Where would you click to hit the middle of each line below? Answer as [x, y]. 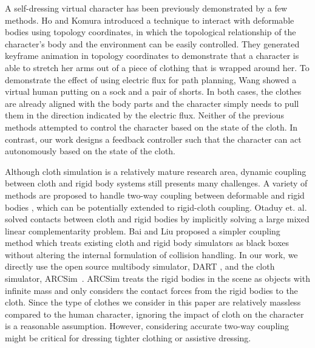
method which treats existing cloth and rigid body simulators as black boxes [147, 243]
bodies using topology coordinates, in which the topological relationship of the [151, 32]
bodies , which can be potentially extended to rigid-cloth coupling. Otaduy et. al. [156, 207]
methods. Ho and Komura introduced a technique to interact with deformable [150, 20]
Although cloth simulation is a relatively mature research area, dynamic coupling [156, 171]
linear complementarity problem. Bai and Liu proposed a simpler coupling [143, 230]
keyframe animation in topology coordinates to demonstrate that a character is [152, 56]
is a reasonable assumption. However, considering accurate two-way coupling [147, 326]
